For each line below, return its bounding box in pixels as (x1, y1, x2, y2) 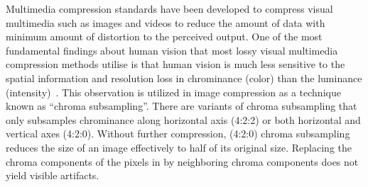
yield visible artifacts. (6, 168, 99, 183)
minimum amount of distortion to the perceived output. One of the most (6, 29, 323, 44)
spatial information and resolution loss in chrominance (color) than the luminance (6, 70, 362, 85)
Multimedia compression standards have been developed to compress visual (6, 1, 333, 16)
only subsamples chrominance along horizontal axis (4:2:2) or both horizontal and (6, 112, 361, 127)
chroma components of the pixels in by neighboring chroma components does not (6, 154, 359, 169)
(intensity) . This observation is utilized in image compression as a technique (6, 84, 341, 99)
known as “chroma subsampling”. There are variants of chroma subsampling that (6, 98, 357, 113)
